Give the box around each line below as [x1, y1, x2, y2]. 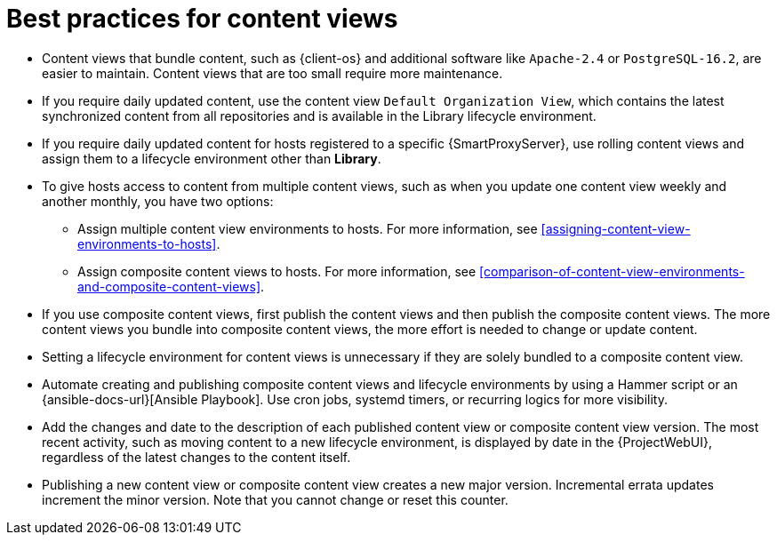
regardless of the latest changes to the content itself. [42, 449, 351, 465]
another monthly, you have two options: [42, 193, 274, 209]
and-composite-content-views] [77, 278, 261, 294]
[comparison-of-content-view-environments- [479, 263, 745, 279]
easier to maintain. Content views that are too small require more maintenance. [42, 65, 503, 81]
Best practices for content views [6, 4, 398, 34]
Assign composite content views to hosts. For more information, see [77, 263, 477, 279]
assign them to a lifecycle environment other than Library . [42, 150, 381, 166]
